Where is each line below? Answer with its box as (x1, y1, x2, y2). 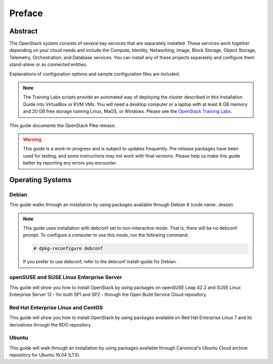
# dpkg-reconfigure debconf (33, 246, 103, 252)
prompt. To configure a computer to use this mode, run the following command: (23, 232, 189, 238)
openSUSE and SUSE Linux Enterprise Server (9, 274, 122, 281)
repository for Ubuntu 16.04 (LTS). (9, 352, 81, 358)
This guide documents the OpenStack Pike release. (9, 122, 116, 129)
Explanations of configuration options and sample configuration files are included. (9, 71, 180, 77)
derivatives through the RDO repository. (9, 321, 92, 328)
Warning (23, 136, 41, 142)
